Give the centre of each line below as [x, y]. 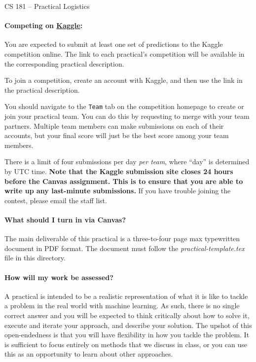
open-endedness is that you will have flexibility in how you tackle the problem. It [127, 335]
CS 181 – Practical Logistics [47, 6]
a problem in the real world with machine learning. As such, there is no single [122, 306]
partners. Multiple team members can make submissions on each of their [114, 126]
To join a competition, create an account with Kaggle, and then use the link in [124, 80]
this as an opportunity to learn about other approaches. [89, 354]
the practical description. [42, 90]
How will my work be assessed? [59, 277]
